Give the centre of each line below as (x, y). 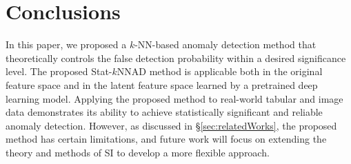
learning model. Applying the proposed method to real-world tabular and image (174, 98)
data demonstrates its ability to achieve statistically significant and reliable (164, 112)
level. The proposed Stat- (59, 71)
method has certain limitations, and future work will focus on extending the (166, 139)
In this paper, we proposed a (66, 44)
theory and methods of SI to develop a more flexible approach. (138, 152)
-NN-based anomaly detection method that (225, 44)
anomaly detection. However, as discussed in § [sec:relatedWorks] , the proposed (171, 125)
